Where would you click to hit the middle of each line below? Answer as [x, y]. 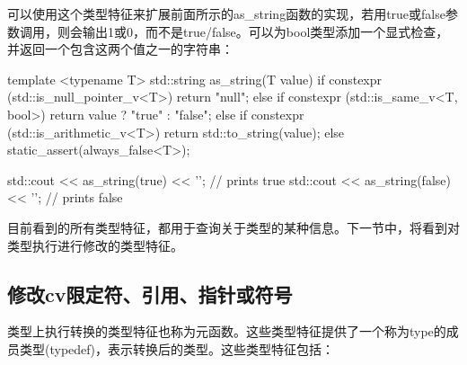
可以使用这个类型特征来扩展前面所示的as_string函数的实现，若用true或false [226, 13]
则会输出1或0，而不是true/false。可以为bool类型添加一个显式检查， [253, 31]
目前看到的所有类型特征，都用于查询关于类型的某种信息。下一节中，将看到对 [233, 227]
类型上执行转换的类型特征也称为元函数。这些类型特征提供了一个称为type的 [227, 331]
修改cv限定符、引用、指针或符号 [150, 294]
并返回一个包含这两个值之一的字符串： [120, 49]
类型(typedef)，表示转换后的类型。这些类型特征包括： [177, 348]
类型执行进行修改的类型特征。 [95, 245]
